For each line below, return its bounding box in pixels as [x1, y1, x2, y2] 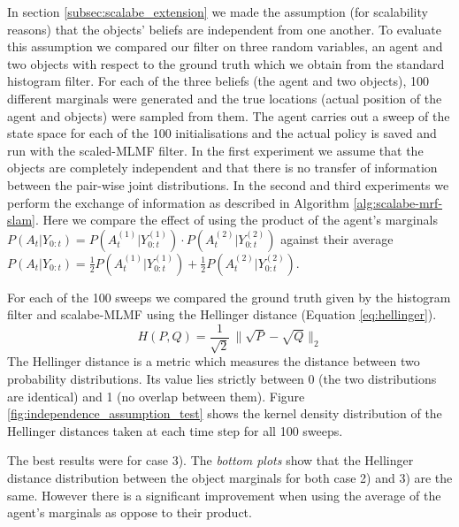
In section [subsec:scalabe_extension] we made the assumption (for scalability [7, 3, 428, 20]
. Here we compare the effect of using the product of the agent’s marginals [34, 210, 438, 229]
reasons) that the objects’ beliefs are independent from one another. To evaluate [7, 19, 441, 38]
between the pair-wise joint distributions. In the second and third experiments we [7, 175, 449, 194]
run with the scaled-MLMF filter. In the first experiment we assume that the [7, 141, 424, 159]
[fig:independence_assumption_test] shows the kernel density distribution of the [7, 404, 442, 423]
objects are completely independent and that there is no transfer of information [7, 158, 438, 177]
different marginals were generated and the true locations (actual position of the [7, 88, 442, 107]
